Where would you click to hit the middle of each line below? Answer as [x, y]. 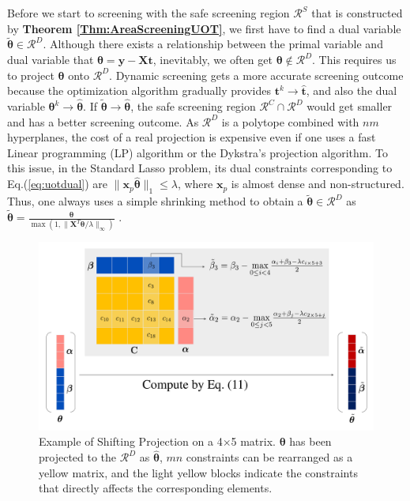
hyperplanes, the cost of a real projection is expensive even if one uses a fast [192, 137]
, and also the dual [352, 90]
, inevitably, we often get [213, 59]
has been [310, 441]
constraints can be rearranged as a [269, 457]
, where [195, 184]
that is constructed [357, 13]
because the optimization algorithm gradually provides [139, 90]
